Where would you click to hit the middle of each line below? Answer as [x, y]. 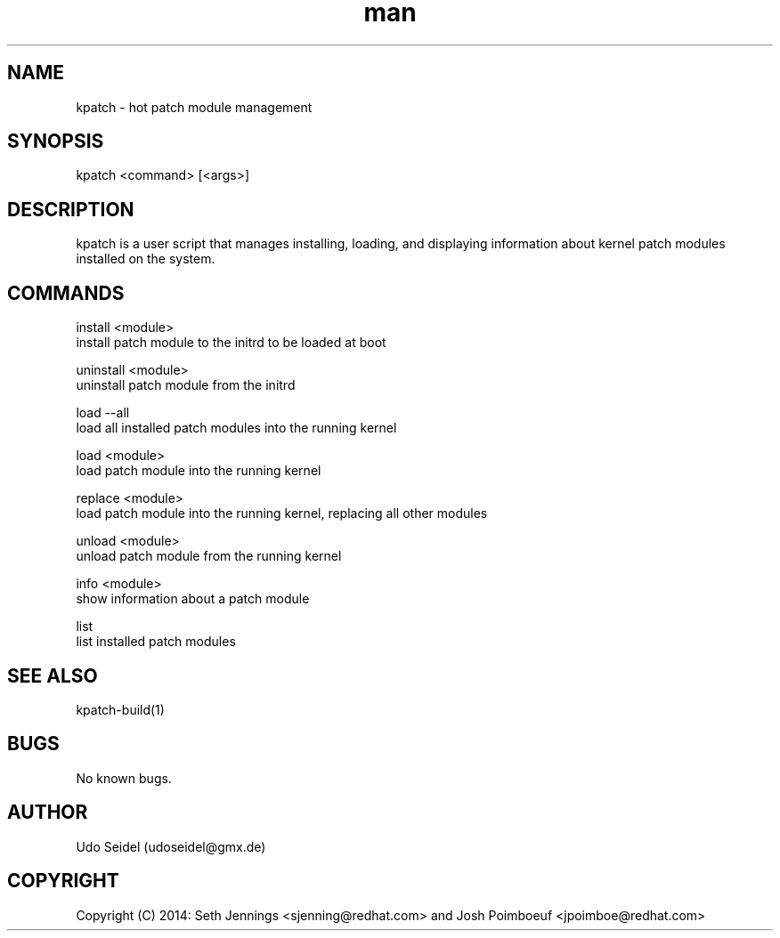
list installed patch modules [156, 642]
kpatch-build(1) [120, 709]
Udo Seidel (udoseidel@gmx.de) [171, 846]
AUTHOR [48, 813]
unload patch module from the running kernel [209, 556]
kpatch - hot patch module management [194, 107]
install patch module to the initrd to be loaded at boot [231, 343]
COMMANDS [66, 293]
